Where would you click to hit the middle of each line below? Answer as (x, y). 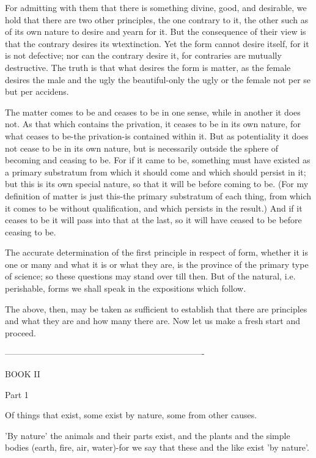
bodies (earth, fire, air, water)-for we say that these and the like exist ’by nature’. (157, 447)
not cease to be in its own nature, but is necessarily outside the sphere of (142, 148)
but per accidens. (37, 91)
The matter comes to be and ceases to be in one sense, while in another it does (153, 112)
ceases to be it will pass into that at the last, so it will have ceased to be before (153, 220)
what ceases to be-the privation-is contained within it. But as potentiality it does (157, 135)
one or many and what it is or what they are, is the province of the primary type (157, 264)
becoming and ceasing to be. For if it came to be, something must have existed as (158, 160)
